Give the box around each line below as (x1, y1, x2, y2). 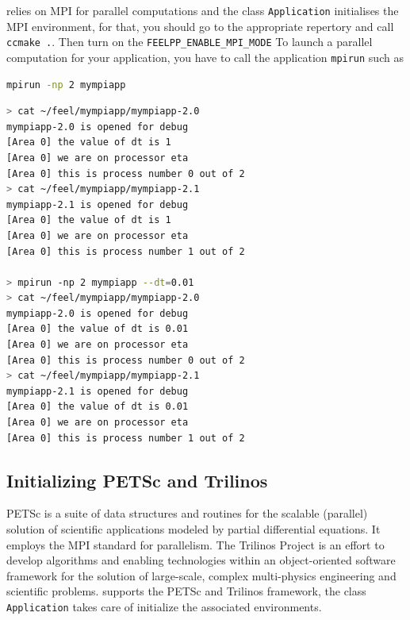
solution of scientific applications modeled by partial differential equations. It (6, 521, 381, 537)
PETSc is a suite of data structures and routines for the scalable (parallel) (6, 505, 368, 522)
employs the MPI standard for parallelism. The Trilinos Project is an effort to (6, 536, 385, 553)
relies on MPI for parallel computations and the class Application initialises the (6, 2, 399, 18)
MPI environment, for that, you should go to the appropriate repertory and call (6, 17, 394, 34)
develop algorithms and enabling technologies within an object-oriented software (6, 552, 396, 568)
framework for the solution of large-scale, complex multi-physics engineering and (6, 567, 397, 583)
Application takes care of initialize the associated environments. (6, 598, 322, 614)
